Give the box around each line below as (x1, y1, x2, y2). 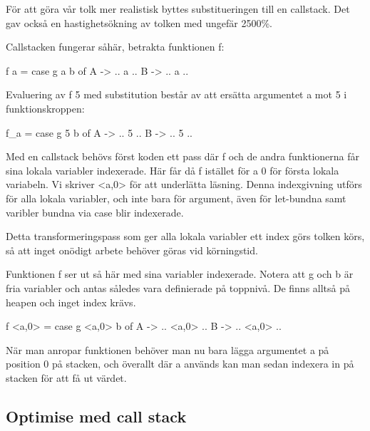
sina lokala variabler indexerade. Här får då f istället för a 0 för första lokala (6, 162, 339, 177)
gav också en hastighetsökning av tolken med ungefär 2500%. (6, 15, 272, 30)
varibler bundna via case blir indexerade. (6, 204, 184, 219)
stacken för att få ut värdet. (6, 370, 127, 385)
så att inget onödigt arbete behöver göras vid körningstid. (6, 242, 258, 257)
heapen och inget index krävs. (6, 294, 136, 309)
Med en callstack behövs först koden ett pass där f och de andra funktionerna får (6, 149, 360, 164)
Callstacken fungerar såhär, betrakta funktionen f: (6, 39, 225, 54)
